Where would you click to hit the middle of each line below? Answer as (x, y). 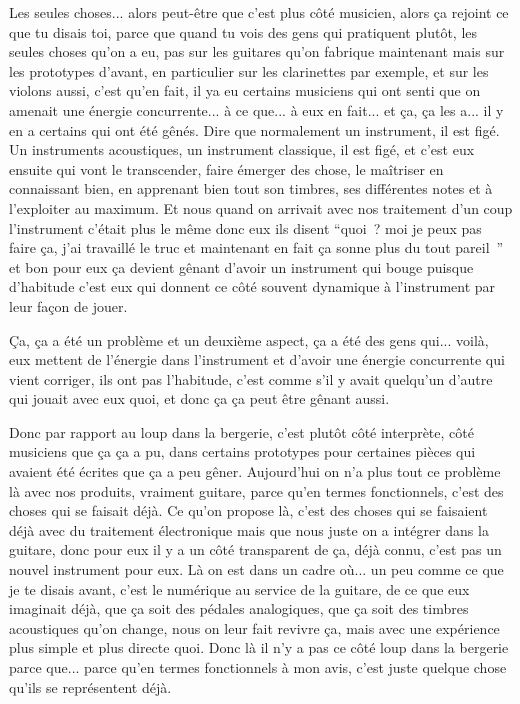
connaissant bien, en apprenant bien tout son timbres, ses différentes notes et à (251, 188)
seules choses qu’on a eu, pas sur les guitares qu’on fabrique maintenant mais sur (257, 51)
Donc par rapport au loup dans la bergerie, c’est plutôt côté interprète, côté (241, 431)
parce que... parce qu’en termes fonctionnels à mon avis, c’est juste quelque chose (258, 667)
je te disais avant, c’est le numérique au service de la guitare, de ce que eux (239, 588)
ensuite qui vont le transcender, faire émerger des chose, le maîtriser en (226, 168)
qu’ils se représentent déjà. (90, 686)
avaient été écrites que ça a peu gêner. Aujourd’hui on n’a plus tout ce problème (255, 471)
